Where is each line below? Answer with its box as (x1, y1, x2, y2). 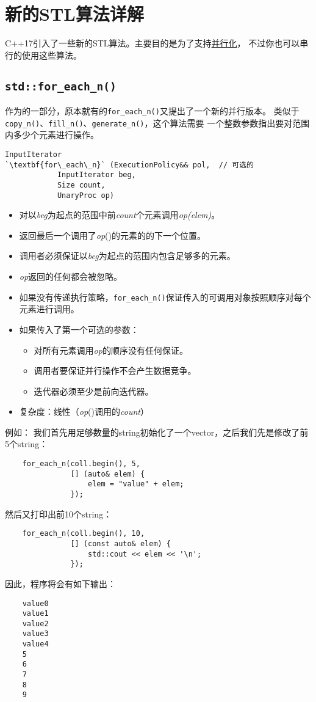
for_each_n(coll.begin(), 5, (22, 459, 140, 469)
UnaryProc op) (57, 191, 114, 200)
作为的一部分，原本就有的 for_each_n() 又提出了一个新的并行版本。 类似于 (5, 104, 300, 117)
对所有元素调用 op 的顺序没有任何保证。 (34, 343, 188, 356)
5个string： (5, 437, 48, 450)
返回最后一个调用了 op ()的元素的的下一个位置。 (19, 229, 206, 241)
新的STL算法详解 (5, 1, 144, 26)
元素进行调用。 (19, 302, 79, 315)
